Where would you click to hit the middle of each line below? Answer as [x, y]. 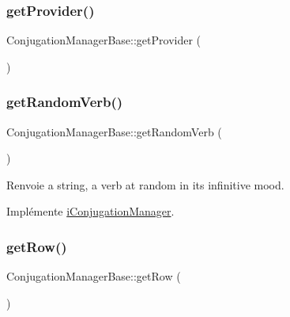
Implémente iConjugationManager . [90, 211]
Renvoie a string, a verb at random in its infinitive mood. [145, 184]
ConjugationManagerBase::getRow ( [94, 276]
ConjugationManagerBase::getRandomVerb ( [114, 131]
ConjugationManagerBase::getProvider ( [104, 40]
